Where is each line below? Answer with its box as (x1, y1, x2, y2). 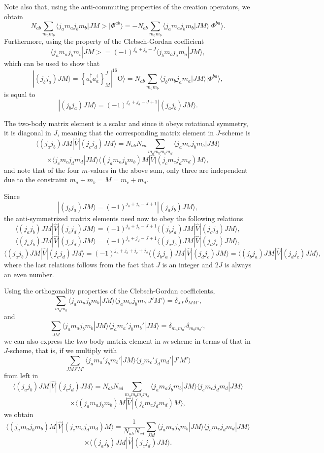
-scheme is (220, 128, 251, 138)
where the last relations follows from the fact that (4, 259, 154, 270)
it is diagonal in (4, 128, 51, 138)
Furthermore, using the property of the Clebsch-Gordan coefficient (4, 36, 204, 46)
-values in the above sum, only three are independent (88, 164, 248, 175)
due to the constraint (4, 174, 67, 185)
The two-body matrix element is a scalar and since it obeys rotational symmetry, (4, 118, 248, 128)
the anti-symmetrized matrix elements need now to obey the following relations (4, 213, 243, 223)
